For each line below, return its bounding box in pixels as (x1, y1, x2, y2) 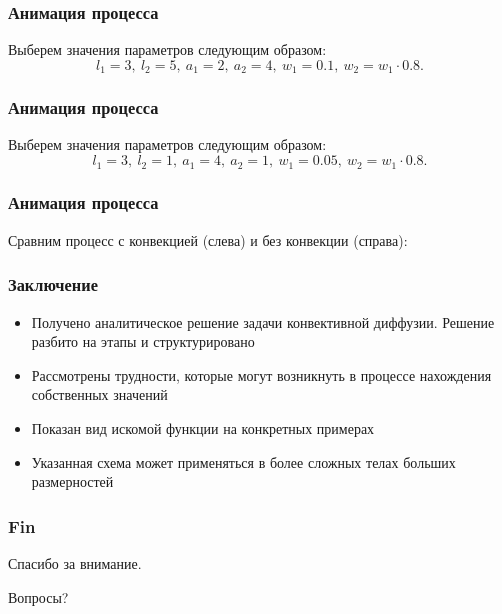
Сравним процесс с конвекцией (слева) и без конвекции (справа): (8, 229, 408, 250)
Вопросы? (8, 586, 69, 607)
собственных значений (31, 384, 168, 405)
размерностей (31, 471, 114, 492)
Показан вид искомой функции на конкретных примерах (31, 417, 375, 438)
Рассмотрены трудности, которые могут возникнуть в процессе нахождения (31, 364, 492, 385)
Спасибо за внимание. (8, 552, 142, 573)
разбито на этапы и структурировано (31, 331, 255, 352)
